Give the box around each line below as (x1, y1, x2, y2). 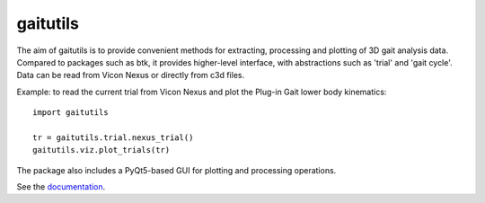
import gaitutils (32, 108, 109, 118)
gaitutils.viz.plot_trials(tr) (32, 145, 171, 155)
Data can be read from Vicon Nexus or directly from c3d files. (16, 70, 245, 81)
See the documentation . (16, 181, 106, 192)
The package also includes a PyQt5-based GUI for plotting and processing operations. (16, 164, 337, 175)
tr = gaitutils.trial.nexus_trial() (32, 132, 194, 143)
